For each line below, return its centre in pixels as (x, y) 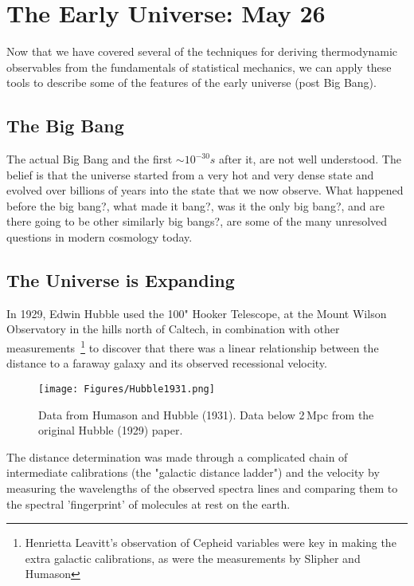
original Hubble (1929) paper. (111, 430)
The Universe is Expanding (121, 280)
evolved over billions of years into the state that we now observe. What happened (205, 190)
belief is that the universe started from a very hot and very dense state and (190, 174)
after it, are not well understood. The (310, 159)
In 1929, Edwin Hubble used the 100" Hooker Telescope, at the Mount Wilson (197, 313)
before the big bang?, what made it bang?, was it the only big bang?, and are (196, 205)
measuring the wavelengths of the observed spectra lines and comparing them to (202, 488)
